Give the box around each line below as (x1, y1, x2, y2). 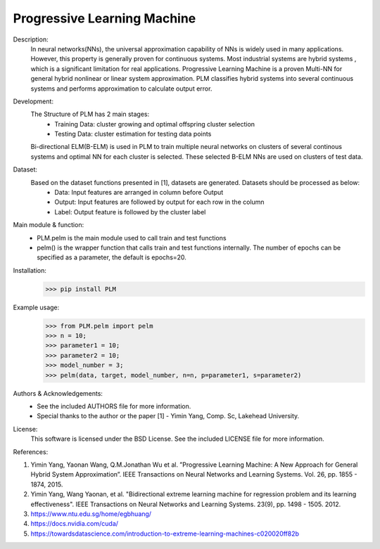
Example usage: (13, 303, 60, 311)
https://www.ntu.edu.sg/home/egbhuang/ (30, 510, 151, 518)
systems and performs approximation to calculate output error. (30, 84, 213, 93)
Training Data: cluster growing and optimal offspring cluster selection (54, 120, 255, 128)
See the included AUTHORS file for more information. (37, 402, 191, 411)
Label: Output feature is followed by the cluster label (54, 207, 206, 216)
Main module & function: (13, 221, 84, 229)
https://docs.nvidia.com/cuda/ (30, 519, 119, 528)
